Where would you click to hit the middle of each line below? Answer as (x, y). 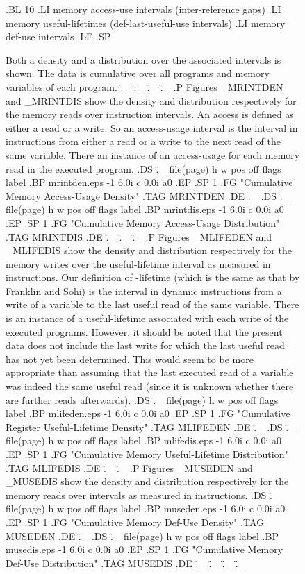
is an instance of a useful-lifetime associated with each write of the (147, 318)
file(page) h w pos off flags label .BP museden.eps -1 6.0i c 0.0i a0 (146, 508)
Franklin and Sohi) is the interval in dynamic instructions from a (144, 290)
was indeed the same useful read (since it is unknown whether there (150, 386)
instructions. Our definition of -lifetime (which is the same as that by (153, 277)
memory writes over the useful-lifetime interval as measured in (138, 263)
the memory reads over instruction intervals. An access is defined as (150, 114)
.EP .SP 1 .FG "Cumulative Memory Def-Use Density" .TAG (135, 522)
